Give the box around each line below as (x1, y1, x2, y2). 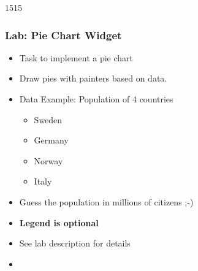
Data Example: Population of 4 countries (19, 93, 173, 105)
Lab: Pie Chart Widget (5, 27, 122, 42)
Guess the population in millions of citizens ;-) (19, 195, 194, 208)
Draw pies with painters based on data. (19, 72, 167, 85)
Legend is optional (19, 216, 99, 229)
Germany (34, 134, 69, 147)
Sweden (34, 113, 63, 126)
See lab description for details (19, 237, 131, 250)
